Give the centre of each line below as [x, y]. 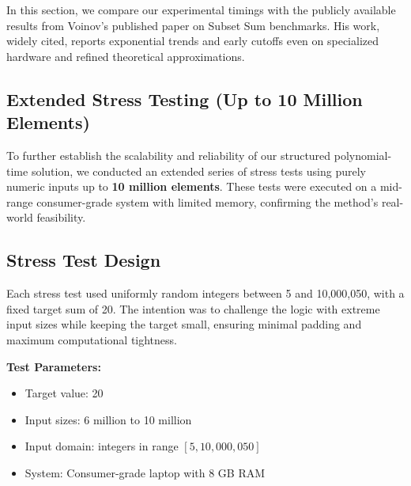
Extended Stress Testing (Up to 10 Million [185, 99]
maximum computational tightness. [92, 339]
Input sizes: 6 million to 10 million [108, 419]
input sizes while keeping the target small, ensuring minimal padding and [184, 324]
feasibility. [61, 217]
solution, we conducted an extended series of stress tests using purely [198, 171]
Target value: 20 [64, 393]
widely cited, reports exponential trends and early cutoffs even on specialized [193, 41]
